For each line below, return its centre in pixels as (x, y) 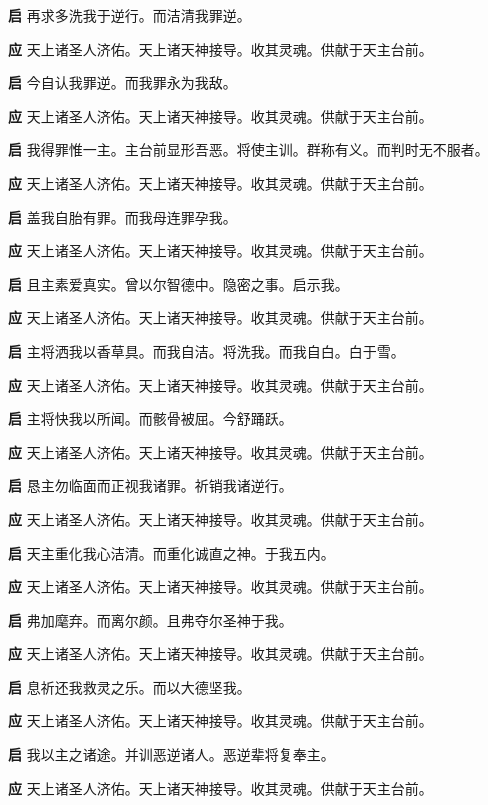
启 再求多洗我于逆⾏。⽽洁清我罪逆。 (129, 15)
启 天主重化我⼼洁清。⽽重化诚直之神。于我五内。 (171, 552)
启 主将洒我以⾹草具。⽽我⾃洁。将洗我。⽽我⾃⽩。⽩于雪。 (206, 350)
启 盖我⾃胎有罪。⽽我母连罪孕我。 (122, 216)
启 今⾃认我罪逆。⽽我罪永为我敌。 (122, 82)
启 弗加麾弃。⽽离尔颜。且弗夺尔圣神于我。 (150, 619)
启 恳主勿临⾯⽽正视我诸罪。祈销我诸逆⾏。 (150, 485)
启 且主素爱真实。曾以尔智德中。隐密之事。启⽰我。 (178, 283)
